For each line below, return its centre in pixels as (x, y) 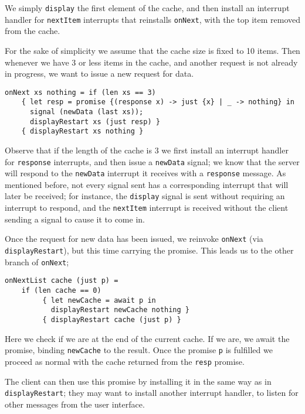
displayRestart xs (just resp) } (95, 122)
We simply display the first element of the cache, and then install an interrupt (147, 8)
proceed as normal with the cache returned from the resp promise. (125, 361)
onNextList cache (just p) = (62, 281)
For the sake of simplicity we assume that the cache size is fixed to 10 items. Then (152, 50)
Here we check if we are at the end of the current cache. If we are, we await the (147, 338)
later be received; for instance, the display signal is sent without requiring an (145, 196)
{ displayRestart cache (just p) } (112, 319)
